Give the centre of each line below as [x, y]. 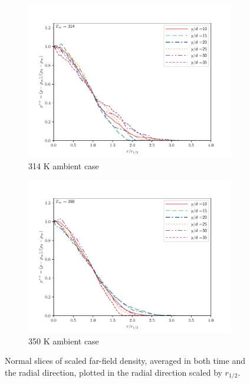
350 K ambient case [64, 341]
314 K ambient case [64, 165]
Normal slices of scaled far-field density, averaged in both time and [125, 361]
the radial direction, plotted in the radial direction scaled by [114, 372]
